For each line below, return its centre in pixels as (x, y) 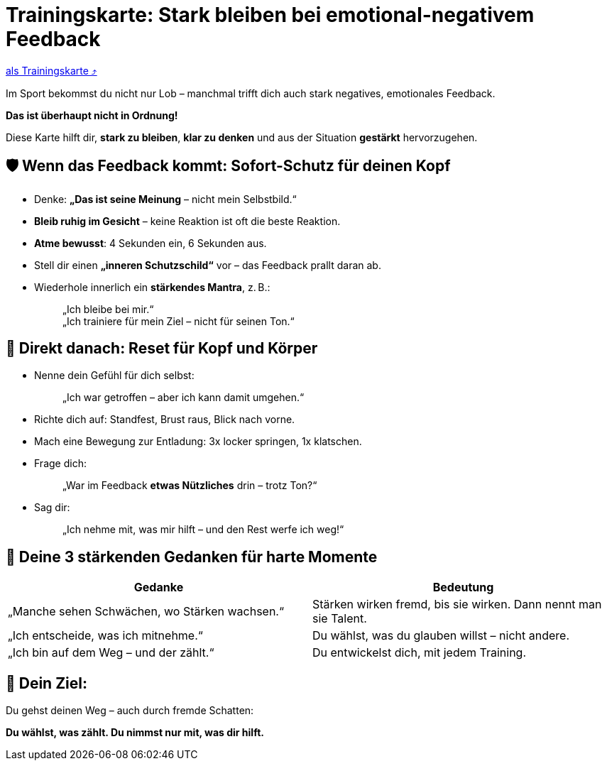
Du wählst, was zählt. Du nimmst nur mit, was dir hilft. (135, 733)
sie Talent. (340, 619)
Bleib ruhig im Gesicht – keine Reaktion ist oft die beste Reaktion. (187, 221)
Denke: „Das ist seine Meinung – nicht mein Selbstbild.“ (165, 199)
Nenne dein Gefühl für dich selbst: (114, 376)
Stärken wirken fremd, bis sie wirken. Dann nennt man (457, 604)
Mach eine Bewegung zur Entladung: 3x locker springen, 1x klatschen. (198, 442)
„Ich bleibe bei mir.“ (108, 309)
